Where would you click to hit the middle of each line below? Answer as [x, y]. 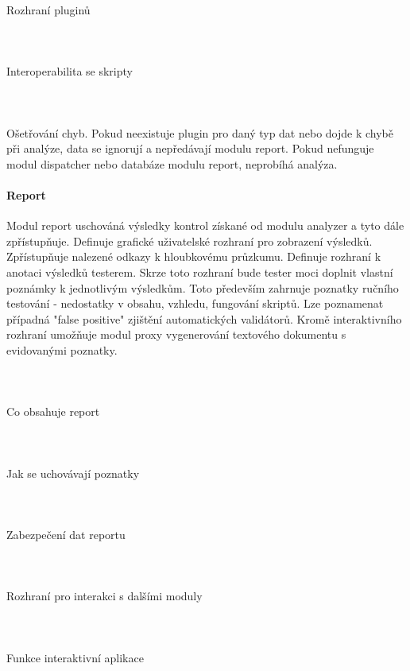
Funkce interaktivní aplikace [75, 657]
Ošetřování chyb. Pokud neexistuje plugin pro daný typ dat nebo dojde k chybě [200, 132]
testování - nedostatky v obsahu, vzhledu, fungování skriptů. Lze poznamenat [195, 303]
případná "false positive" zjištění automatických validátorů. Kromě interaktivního [204, 318]
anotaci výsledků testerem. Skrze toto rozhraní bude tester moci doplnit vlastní [200, 272]
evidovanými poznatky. [62, 349]
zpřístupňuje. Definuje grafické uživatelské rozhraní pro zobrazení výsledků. [190, 240]
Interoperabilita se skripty [70, 71]
